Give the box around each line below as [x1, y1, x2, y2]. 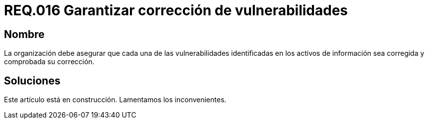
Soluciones [4, 74, 61, 87]
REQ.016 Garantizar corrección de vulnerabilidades [4, 2, 348, 19]
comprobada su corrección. [4, 57, 95, 66]
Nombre [4, 28, 45, 41]
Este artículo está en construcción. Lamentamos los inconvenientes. [4, 95, 227, 104]
